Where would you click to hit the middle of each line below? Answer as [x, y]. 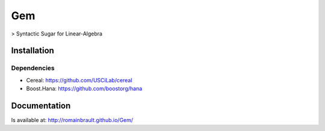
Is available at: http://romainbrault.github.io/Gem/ [72, 120]
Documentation [41, 105]
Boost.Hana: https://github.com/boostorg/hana [84, 89]
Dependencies [33, 68]
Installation [32, 51]
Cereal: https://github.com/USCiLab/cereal [79, 80]
